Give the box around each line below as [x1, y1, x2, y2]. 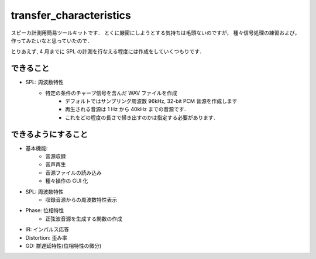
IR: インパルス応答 [25, 226, 70, 233]
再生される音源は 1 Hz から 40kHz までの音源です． [65, 106, 190, 113]
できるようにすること [11, 129, 88, 139]
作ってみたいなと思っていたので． [11, 37, 93, 44]
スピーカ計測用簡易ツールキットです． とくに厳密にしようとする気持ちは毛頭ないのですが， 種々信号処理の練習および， [11, 29, 300, 36]
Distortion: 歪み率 [25, 234, 67, 241]
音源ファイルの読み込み [45, 169, 102, 176]
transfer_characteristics [11, 9, 131, 22]
